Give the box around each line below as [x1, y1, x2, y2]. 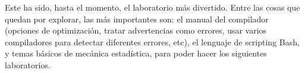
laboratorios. [5, 58, 51, 71]
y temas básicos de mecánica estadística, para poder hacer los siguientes [5, 47, 267, 59]
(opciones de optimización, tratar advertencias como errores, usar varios [5, 24, 267, 36]
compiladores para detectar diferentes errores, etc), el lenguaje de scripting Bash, [5, 35, 300, 48]
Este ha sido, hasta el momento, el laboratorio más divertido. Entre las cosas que [5, 1, 300, 13]
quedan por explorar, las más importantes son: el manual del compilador [5, 12, 269, 25]
